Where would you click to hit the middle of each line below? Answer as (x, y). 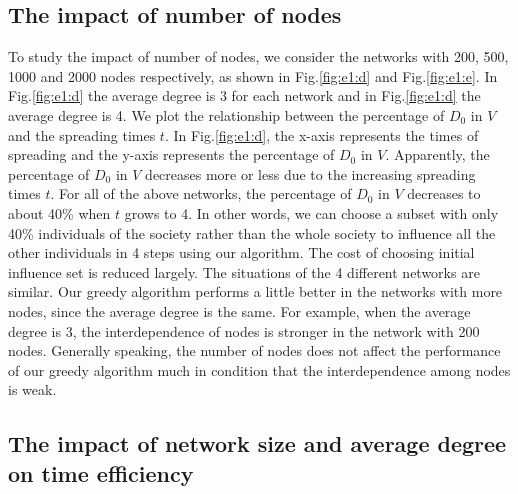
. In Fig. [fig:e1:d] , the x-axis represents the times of (321, 134)
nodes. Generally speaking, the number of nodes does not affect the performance (254, 350)
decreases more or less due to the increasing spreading (310, 173)
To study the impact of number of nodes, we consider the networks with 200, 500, (258, 56)
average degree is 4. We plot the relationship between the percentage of (226, 114)
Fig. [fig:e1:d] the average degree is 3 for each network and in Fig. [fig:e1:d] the (244, 95)
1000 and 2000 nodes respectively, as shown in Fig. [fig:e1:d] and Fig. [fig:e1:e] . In (253, 75)
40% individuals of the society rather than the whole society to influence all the (252, 232)
